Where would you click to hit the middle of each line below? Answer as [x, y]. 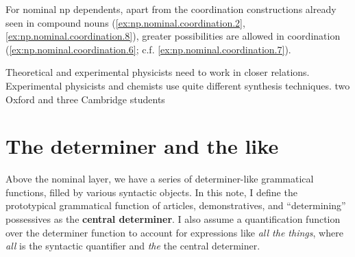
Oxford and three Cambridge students [85, 99]
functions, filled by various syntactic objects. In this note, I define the [151, 192]
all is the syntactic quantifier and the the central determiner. [133, 246]
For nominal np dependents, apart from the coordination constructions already [171, 9]
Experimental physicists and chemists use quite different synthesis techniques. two [178, 85]
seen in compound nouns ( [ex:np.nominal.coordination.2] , [125, 22]
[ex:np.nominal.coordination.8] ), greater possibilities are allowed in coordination [173, 36]
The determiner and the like [142, 146]
